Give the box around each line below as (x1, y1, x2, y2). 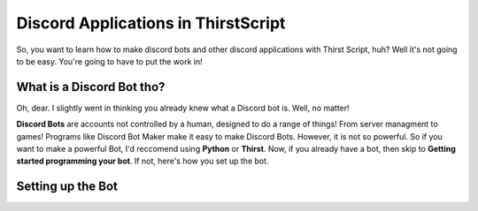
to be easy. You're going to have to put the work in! (16, 56, 203, 66)
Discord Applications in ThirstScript (16, 13, 286, 33)
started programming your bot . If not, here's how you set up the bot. (16, 155, 269, 167)
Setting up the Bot (16, 179, 119, 194)
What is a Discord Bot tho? (16, 79, 166, 94)
